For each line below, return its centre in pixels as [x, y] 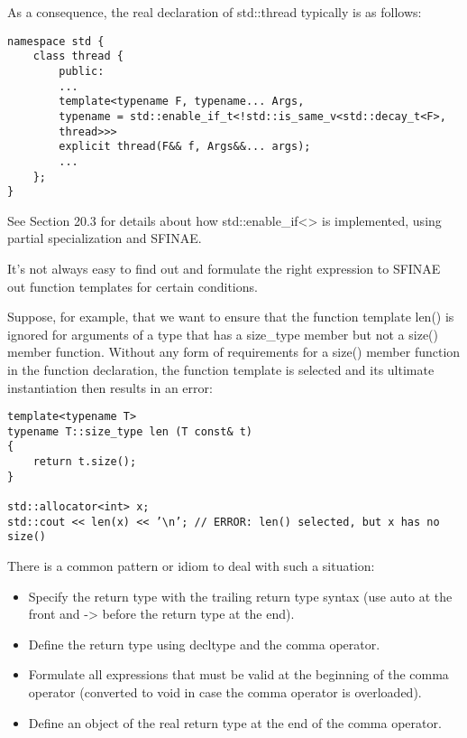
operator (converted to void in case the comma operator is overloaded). [225, 692]
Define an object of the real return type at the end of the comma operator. [235, 722]
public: [82, 71]
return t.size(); [85, 462]
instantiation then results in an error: [110, 387]
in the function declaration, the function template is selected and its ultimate [221, 369]
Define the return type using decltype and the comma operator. [204, 644]
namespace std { [56, 41]
